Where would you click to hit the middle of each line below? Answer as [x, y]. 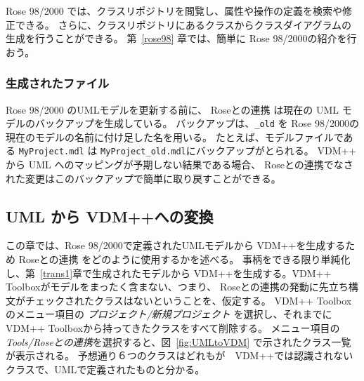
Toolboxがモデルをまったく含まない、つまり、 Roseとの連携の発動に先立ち [177, 287]
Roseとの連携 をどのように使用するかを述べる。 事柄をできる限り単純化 [184, 259]
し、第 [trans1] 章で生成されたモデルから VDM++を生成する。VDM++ [169, 273]
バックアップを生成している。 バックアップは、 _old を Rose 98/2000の [197, 123]
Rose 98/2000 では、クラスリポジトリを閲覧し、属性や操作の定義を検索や [174, 11]
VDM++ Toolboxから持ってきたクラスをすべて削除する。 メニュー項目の [173, 328]
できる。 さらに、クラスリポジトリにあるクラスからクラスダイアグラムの [183, 24]
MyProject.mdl [51, 152]
